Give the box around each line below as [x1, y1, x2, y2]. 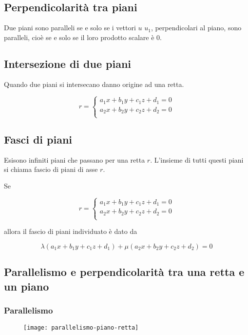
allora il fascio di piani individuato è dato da [4, 226, 137, 236]
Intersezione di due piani [4, 56, 132, 71]
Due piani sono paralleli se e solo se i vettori [4, 22, 136, 33]
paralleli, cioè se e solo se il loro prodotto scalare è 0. [4, 32, 162, 42]
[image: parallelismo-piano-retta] [23, 324, 139, 332]
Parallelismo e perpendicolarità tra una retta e [4, 264, 245, 279]
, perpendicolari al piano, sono [151, 22, 242, 33]
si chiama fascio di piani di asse [4, 164, 98, 174]
